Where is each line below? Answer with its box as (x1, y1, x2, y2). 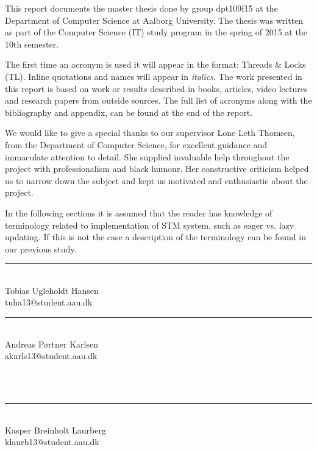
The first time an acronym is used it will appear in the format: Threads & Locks (5, 58, 306, 71)
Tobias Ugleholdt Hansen (5, 284, 99, 296)
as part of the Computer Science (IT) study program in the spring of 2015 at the (5, 26, 307, 38)
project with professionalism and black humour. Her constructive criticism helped (5, 162, 309, 175)
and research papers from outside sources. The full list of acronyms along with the (5, 94, 312, 107)
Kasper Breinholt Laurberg (5, 423, 106, 436)
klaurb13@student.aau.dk (5, 435, 99, 448)
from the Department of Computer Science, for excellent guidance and (5, 138, 268, 151)
